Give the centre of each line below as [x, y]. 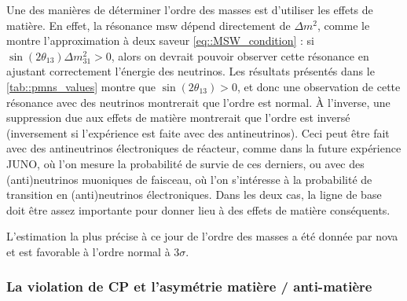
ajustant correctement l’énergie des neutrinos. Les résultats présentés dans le [191, 71]
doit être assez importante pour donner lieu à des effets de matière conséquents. [198, 209]
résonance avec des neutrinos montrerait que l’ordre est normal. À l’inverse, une [198, 102]
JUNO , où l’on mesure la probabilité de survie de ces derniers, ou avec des [185, 163]
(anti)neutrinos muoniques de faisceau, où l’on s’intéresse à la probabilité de [189, 179]
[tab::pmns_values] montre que [81, 86]
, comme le [344, 25]
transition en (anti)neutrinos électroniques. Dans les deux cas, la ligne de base [194, 195]
